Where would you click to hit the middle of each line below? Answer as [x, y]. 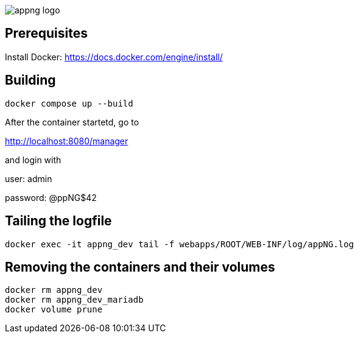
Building [30, 80]
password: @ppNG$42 [51, 197]
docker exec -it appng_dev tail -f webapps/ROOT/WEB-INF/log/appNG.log [180, 244]
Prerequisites [46, 33]
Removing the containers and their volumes [140, 267]
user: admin [29, 178]
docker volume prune [54, 310]
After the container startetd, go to [72, 122]
